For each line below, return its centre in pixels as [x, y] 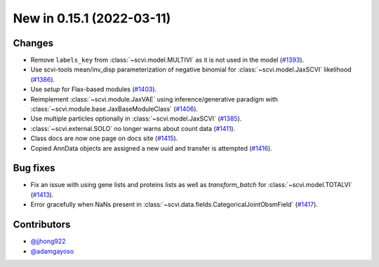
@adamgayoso [52, 251]
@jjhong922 [48, 241]
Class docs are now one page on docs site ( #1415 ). [104, 138]
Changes [33, 43]
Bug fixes [34, 168]
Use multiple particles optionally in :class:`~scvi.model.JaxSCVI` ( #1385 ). [136, 118]
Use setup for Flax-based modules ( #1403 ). [94, 89]
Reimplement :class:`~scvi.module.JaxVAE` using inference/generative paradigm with [154, 99]
